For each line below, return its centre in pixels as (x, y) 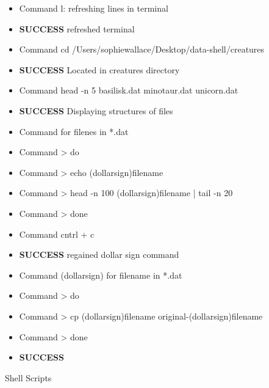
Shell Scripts (28, 377)
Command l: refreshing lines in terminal (94, 8)
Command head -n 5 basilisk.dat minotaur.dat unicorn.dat (129, 90)
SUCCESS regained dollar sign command (99, 254)
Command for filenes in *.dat (74, 131)
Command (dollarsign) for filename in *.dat (101, 275)
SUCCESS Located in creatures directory (99, 69)
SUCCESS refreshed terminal (77, 28)
